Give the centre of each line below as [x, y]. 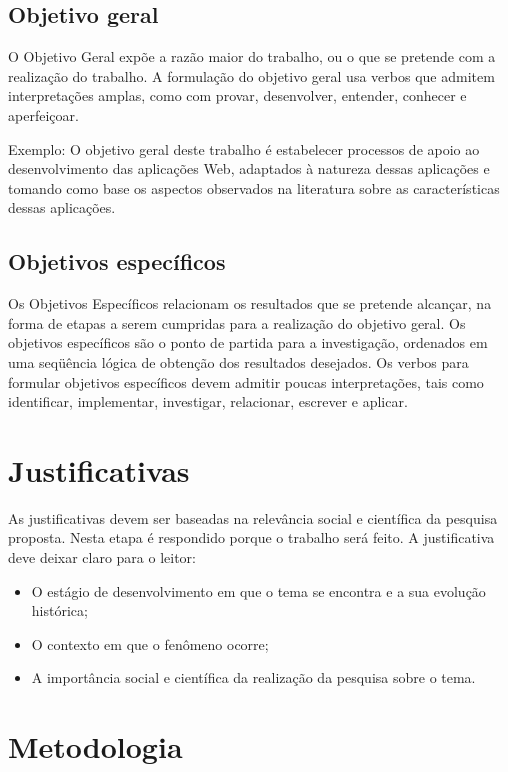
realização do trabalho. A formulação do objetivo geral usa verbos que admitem [251, 75]
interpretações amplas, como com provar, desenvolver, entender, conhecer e [237, 95]
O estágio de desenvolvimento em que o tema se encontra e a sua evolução [258, 590]
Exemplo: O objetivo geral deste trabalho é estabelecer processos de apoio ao [244, 148]
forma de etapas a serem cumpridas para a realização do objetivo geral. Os [237, 322]
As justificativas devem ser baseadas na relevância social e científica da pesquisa [253, 517]
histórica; [59, 610]
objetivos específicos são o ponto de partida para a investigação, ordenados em [248, 342]
